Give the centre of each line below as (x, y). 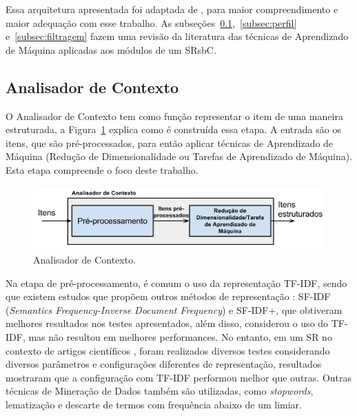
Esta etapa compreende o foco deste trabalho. (102, 169)
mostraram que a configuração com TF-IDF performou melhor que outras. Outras (179, 377)
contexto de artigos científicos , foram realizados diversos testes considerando (168, 350)
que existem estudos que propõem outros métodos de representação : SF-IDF (168, 296)
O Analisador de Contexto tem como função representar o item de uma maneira (174, 116)
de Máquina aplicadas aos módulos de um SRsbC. (111, 49)
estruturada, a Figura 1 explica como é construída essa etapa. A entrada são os (173, 129)
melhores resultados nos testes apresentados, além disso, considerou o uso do (167, 323)
